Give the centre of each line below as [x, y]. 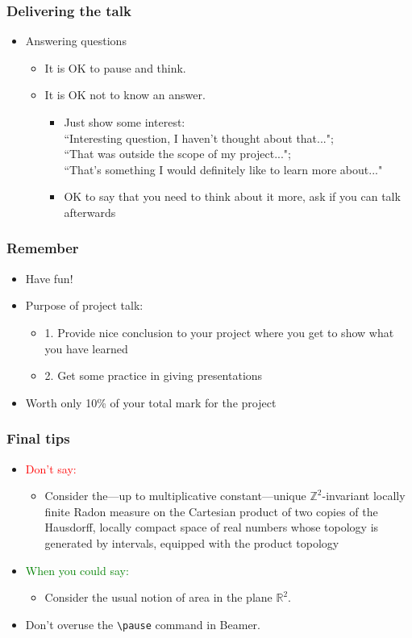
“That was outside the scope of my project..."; [177, 154]
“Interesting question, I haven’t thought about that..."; [199, 138]
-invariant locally [364, 496]
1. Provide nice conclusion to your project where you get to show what [219, 332]
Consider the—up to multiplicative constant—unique [175, 496]
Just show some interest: [125, 122]
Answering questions [76, 41]
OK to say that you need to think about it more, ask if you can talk [232, 196]
